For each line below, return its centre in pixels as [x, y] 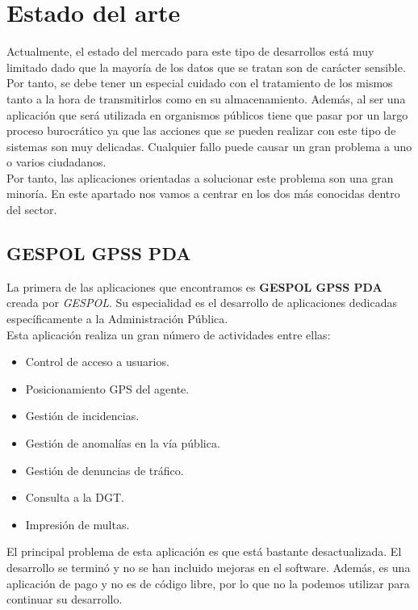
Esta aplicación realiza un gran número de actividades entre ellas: [169, 334]
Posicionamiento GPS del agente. [107, 388]
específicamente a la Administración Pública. [117, 319]
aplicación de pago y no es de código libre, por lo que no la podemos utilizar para [208, 583]
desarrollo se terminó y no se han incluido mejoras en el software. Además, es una [209, 567]
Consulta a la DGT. [75, 497]
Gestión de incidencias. [82, 416]
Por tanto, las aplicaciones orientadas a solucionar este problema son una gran [200, 177]
